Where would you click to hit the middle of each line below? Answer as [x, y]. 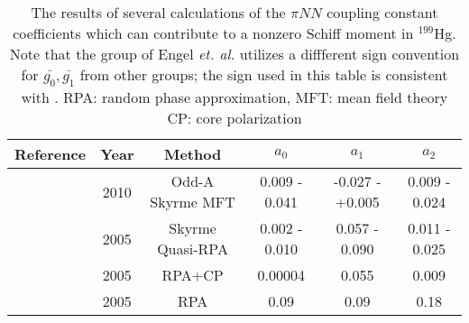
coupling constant [382, 12]
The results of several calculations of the [158, 12]
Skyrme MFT [193, 202]
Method [193, 154]
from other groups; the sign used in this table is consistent [264, 74]
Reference [51, 154]
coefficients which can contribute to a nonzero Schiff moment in [213, 33]
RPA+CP [193, 275]
